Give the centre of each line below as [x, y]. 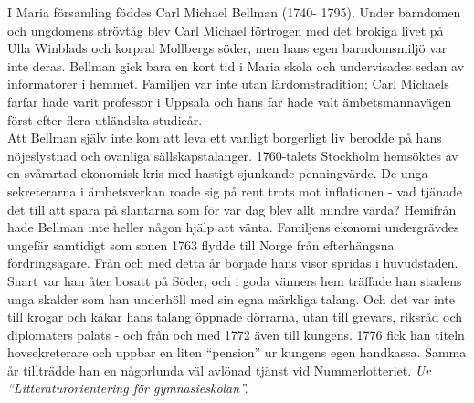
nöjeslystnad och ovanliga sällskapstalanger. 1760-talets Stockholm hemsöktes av [233, 155]
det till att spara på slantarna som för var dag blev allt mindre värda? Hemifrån [232, 209]
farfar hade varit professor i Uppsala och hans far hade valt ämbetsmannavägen [230, 101]
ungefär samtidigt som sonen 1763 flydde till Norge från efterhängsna [201, 244]
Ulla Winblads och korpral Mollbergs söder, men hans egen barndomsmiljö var [227, 48]
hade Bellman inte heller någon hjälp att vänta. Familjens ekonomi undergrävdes [233, 227]
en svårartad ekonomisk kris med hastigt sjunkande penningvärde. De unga [218, 173]
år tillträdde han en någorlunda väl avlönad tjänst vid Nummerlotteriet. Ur [219, 370]
